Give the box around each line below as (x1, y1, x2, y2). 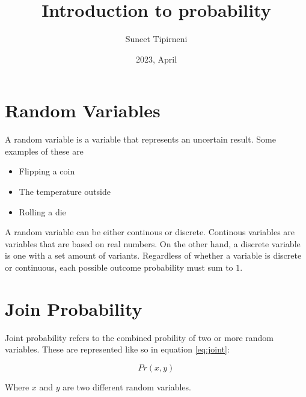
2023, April (135, 52, 177, 65)
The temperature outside (19, 185, 111, 198)
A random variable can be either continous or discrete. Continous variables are (5, 226, 295, 238)
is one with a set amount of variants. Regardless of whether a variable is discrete (5, 249, 302, 262)
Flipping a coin (19, 165, 75, 177)
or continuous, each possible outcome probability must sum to (5, 261, 233, 273)
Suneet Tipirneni (125, 32, 188, 45)
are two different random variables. (63, 380, 191, 393)
